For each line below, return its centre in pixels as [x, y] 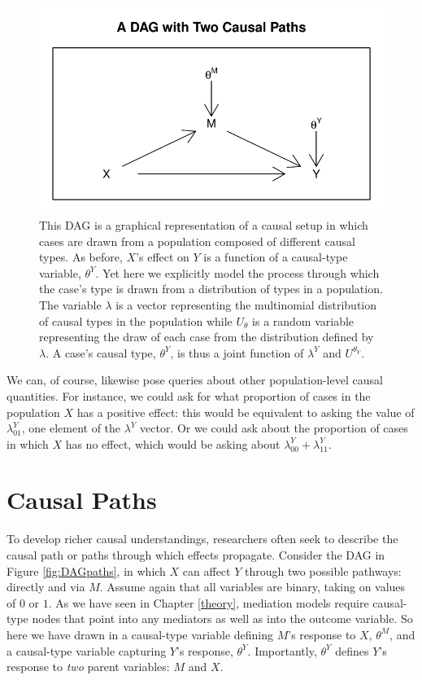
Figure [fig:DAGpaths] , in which [86, 570]
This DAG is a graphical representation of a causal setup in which [204, 224]
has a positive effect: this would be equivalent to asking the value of [246, 412]
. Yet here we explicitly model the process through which [237, 272]
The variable [70, 304]
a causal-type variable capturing [87, 650]
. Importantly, [282, 650]
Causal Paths [82, 500]
